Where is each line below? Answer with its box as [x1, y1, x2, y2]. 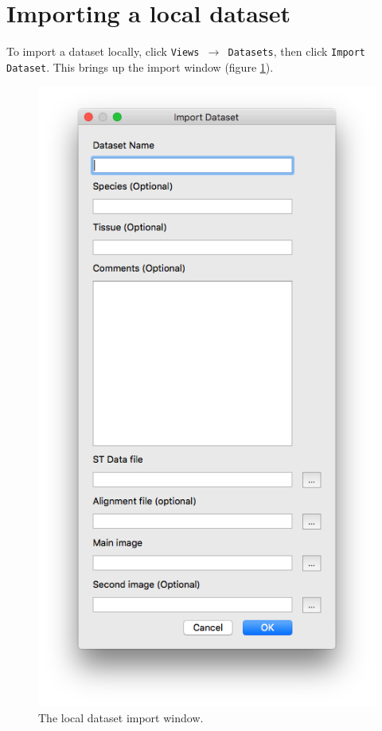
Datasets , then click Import [228, 43, 366, 60]
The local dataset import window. [38, 709, 204, 725]
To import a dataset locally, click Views [6, 43, 200, 60]
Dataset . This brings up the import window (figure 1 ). [6, 58, 274, 75]
